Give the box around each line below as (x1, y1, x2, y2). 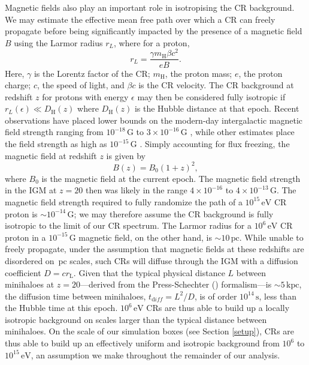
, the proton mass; (165, 67, 232, 79)
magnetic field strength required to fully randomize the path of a (5, 195, 243, 208)
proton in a (5, 231, 46, 243)
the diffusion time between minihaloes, (5, 289, 146, 302)
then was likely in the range (85, 184, 187, 196)
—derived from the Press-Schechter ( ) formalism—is (80, 278, 272, 291)
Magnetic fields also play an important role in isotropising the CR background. (5, 1, 295, 13)
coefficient (5, 266, 41, 279)
